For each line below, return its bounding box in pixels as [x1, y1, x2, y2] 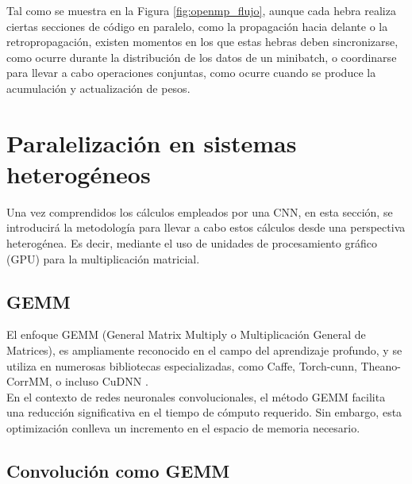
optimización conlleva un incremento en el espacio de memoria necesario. [6, 420, 360, 436]
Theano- [360, 357, 402, 374]
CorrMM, [6, 373, 52, 390]
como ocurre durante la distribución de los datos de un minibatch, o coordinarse [6, 48, 397, 65]
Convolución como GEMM [6, 459, 230, 482]
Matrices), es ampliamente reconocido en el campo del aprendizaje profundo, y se [6, 342, 402, 359]
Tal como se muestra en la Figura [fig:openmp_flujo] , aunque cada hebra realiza [6, 2, 396, 18]
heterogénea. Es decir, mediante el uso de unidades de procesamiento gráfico [6, 235, 377, 252]
